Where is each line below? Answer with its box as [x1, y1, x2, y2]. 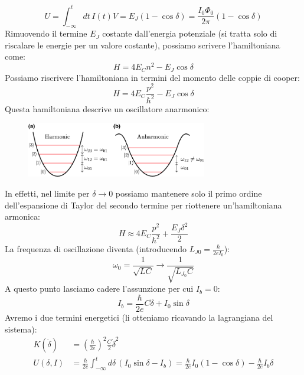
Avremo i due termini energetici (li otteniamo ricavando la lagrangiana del [5, 311, 273, 324]
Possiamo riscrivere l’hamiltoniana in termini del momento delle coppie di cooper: [5, 71, 300, 83]
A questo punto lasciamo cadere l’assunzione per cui [5, 282, 194, 295]
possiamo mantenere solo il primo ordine [115, 187, 262, 199]
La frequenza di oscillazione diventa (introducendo [5, 242, 187, 255]
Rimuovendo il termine [5, 27, 87, 40]
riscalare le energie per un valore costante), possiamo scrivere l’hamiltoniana [5, 38, 280, 51]
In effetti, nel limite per [5, 187, 90, 199]
